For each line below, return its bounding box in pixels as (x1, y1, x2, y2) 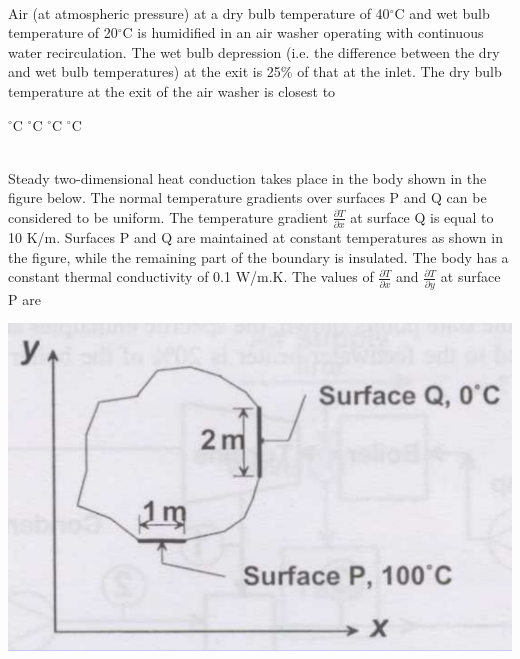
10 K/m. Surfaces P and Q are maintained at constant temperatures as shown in (8, 227, 503, 248)
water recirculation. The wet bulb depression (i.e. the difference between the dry (8, 41, 500, 62)
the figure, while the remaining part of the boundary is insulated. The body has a (8, 246, 509, 267)
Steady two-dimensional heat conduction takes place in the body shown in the (8, 167, 487, 188)
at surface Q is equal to (350, 206, 494, 227)
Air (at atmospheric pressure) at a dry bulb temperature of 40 (8, 2, 390, 23)
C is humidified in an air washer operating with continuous (122, 22, 484, 43)
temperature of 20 (8, 22, 118, 43)
